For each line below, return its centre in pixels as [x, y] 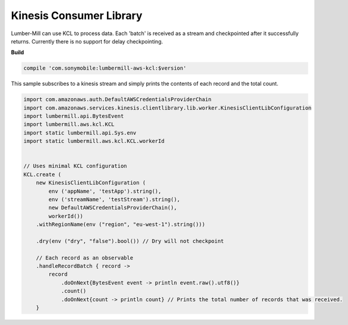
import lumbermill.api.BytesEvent [74, 116]
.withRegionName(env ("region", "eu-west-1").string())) [121, 224]
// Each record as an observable [85, 258]
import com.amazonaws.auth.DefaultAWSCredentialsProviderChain [118, 99]
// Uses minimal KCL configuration [75, 166]
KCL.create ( [42, 174]
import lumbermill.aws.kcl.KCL [69, 124]
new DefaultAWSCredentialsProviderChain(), [113, 208]
